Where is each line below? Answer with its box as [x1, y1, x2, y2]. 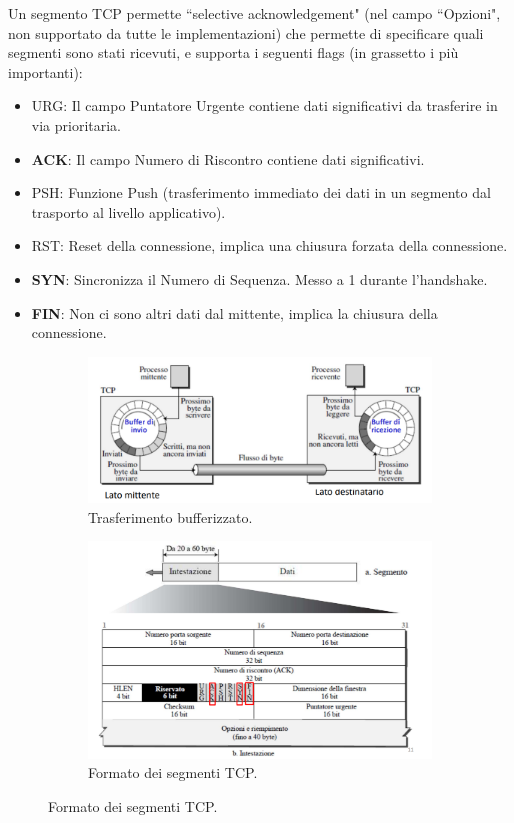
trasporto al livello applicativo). [31, 201, 226, 222]
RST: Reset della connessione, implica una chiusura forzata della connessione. [31, 235, 508, 256]
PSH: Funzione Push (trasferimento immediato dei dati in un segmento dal [31, 182, 491, 203]
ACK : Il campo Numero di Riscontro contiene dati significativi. [31, 148, 425, 169]
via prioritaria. [31, 114, 122, 135]
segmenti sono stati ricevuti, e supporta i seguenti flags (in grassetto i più [8, 42, 459, 63]
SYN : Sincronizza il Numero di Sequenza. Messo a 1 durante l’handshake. [31, 268, 488, 289]
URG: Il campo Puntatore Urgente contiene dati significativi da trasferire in [31, 95, 498, 116]
